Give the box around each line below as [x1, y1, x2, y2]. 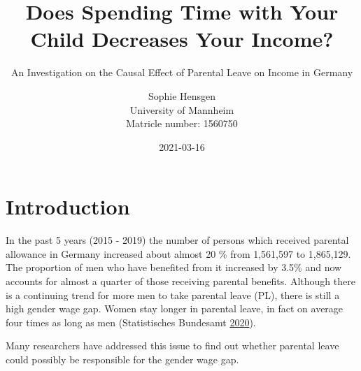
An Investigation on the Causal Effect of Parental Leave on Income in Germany [10, 65, 353, 80]
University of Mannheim [129, 102, 234, 117]
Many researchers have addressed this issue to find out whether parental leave [6, 338, 339, 353]
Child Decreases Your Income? [30, 24, 334, 53]
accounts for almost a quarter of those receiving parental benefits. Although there [6, 274, 355, 288]
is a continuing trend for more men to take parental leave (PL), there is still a [6, 287, 340, 302]
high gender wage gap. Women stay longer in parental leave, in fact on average [6, 301, 344, 316]
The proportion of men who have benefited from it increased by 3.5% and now [6, 260, 342, 275]
